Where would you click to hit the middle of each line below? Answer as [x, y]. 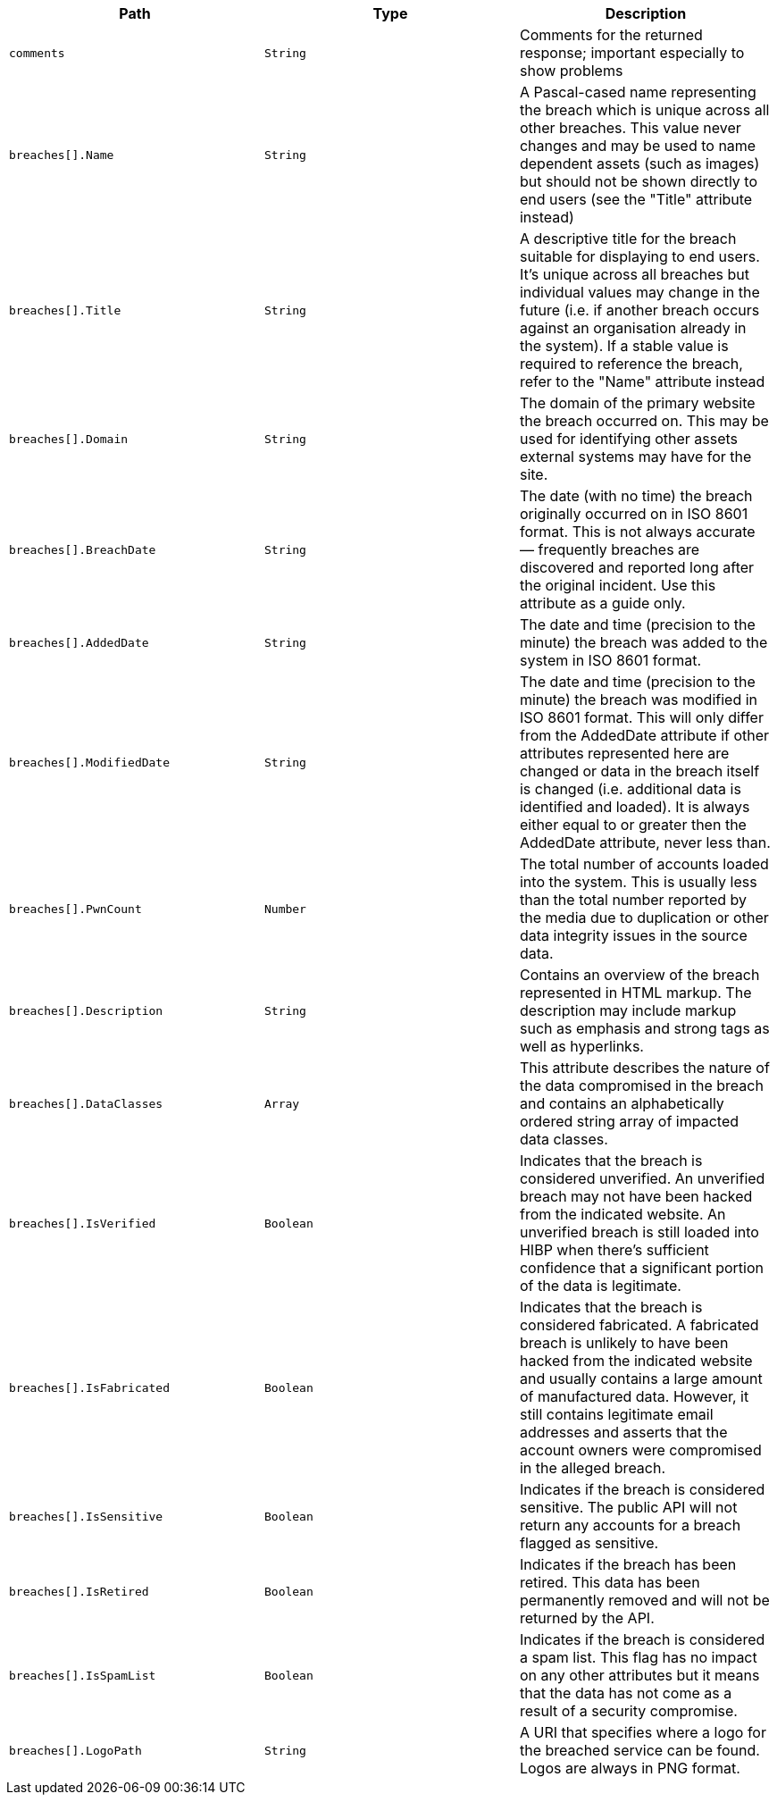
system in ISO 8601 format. [610, 660]
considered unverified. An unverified [642, 1178]
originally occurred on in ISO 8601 [634, 514]
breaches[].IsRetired [79, 1591]
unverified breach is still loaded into [639, 1232]
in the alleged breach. [593, 1468]
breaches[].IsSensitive [86, 1516]
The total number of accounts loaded [644, 864]
